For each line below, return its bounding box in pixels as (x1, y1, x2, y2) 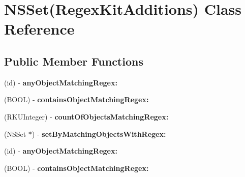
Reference (4, 18, 75, 39)
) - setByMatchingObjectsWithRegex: (32, 128, 166, 139)
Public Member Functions (4, 53, 143, 69)
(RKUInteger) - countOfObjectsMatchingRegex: (4, 111, 169, 122)
